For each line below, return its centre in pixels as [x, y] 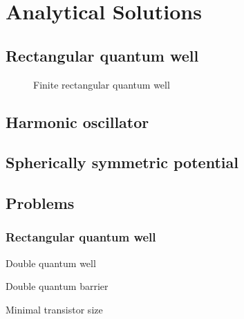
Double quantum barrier [57, 286]
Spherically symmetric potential [122, 162]
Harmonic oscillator [77, 121]
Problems [40, 203]
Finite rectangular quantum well [102, 84]
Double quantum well [51, 263]
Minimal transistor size [54, 309]
